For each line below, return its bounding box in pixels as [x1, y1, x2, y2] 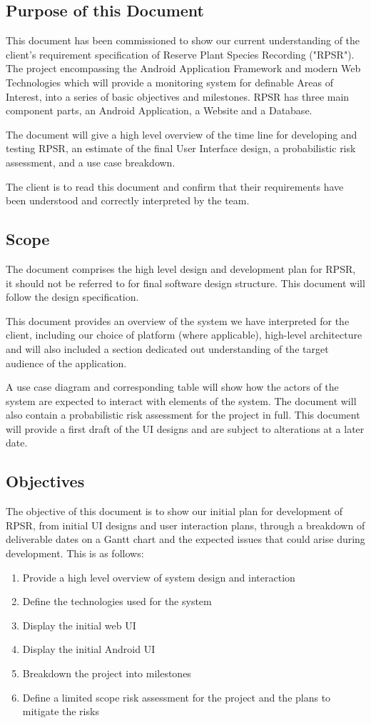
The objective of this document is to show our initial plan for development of [6, 504, 343, 519]
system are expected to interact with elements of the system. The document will [6, 393, 357, 408]
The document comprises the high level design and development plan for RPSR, [6, 261, 356, 276]
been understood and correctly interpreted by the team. [6, 193, 250, 208]
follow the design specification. [6, 289, 139, 304]
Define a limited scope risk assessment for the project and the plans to [22, 689, 331, 704]
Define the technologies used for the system [22, 594, 212, 609]
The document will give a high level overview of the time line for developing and [6, 126, 357, 141]
